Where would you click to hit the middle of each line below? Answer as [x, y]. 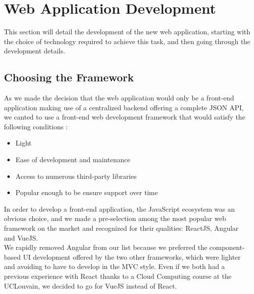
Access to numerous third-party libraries [76, 176]
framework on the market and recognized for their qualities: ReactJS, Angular [121, 228]
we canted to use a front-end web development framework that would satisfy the [125, 117]
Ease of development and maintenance [73, 159]
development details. [35, 51]
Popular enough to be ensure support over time [87, 192]
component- [227, 247]
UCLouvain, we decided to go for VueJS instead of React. [90, 285]
